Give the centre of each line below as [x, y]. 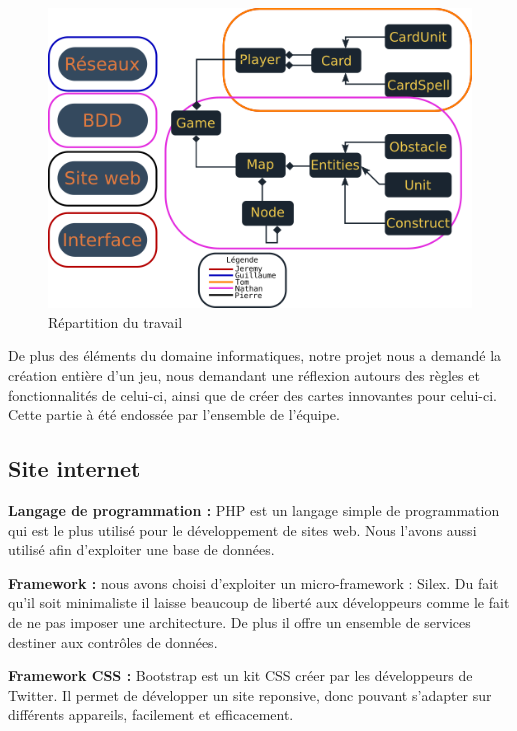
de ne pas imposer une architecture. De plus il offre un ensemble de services [239, 621]
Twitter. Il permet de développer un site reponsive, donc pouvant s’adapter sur [250, 694]
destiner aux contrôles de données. [113, 641]
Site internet [74, 468]
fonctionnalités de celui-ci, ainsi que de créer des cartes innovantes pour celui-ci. [252, 394]
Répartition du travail [115, 321]
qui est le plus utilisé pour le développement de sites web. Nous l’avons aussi [242, 529]
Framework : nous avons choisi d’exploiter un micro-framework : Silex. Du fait [253, 582]
